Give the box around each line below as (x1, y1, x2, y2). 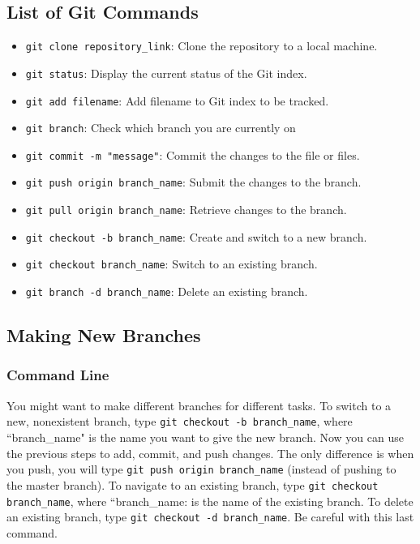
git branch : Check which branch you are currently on (25, 119, 296, 136)
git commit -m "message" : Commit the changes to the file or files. (25, 146, 360, 163)
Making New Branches (6, 323, 201, 348)
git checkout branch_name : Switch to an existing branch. (25, 255, 318, 272)
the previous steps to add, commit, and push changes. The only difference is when (6, 444, 414, 461)
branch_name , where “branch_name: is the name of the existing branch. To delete (6, 492, 414, 509)
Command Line (6, 365, 109, 385)
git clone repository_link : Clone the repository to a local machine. (25, 37, 378, 54)
